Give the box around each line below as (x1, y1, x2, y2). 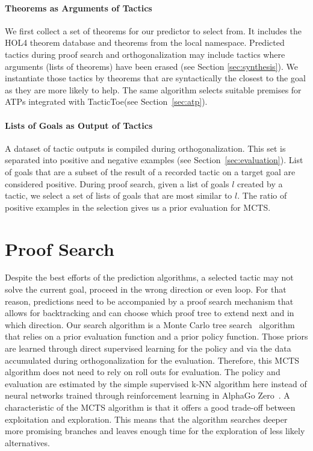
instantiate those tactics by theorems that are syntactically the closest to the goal (5, 72, 306, 84)
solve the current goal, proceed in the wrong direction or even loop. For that (5, 283, 287, 296)
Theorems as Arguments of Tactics (5, 1, 152, 14)
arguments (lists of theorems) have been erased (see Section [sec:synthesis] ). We (5, 60, 298, 72)
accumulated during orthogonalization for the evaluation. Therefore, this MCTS (5, 353, 300, 366)
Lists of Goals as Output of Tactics (5, 119, 153, 131)
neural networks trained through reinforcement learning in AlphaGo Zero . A (5, 389, 290, 402)
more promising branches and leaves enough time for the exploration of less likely (5, 425, 305, 437)
